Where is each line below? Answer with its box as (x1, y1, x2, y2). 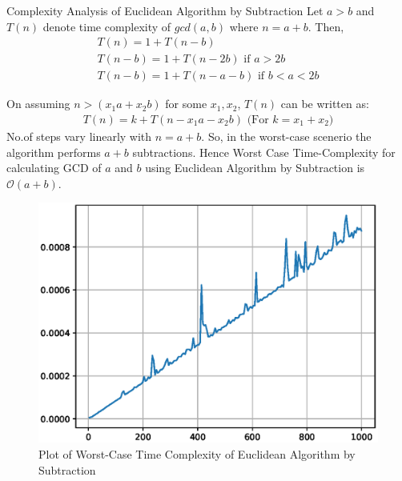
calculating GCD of (6, 159, 102, 176)
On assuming (6, 95, 70, 112)
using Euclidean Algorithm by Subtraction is (145, 159, 365, 176)
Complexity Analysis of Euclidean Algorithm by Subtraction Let (6, 2, 324, 18)
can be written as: (280, 95, 369, 112)
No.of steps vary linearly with (6, 127, 152, 144)
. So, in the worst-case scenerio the (201, 127, 372, 144)
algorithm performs (6, 143, 101, 160)
